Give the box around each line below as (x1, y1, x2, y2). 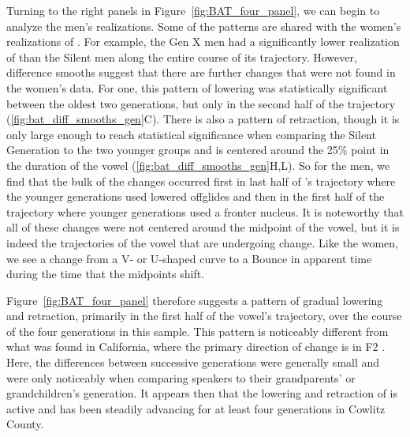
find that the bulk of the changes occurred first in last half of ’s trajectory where (6, 172, 396, 189)
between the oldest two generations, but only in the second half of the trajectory (6, 95, 396, 111)
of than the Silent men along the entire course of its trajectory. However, (6, 48, 357, 65)
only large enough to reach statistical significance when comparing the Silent (6, 126, 376, 142)
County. (6, 416, 44, 432)
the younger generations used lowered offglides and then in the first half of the (6, 188, 385, 205)
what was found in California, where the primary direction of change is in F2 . (6, 338, 386, 355)
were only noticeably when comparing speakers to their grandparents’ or (6, 369, 356, 386)
